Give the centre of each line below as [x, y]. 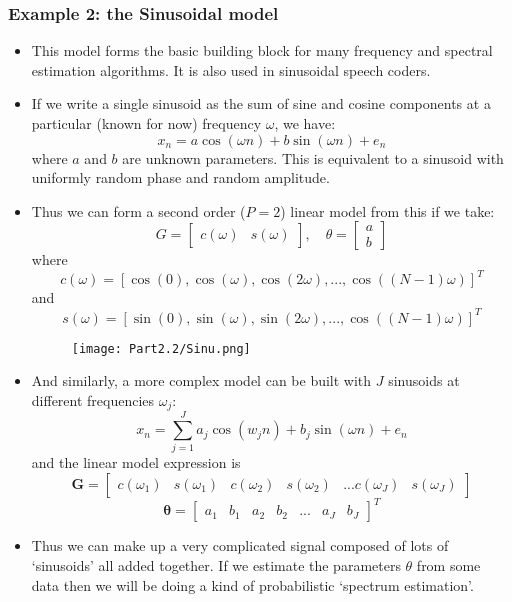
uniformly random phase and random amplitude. [180, 177]
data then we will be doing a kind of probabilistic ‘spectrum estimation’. [252, 584]
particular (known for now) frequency [146, 123]
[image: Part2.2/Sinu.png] [161, 348]
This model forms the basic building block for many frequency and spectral [262, 50]
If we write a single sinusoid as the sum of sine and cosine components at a [261, 103]
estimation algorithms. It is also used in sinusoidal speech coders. [231, 69]
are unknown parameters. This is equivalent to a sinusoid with [313, 157]
